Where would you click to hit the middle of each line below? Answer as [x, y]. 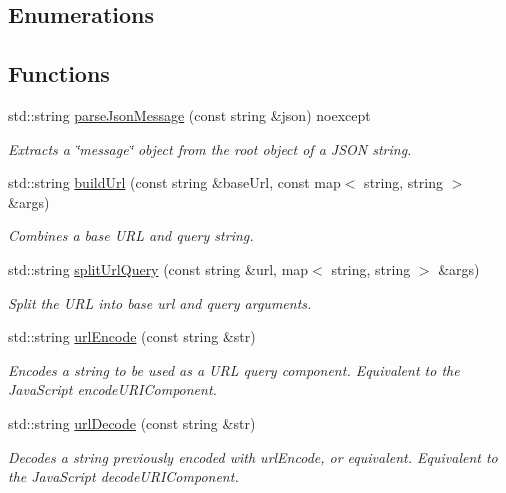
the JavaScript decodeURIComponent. [123, 476]
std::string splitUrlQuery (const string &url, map [158, 268]
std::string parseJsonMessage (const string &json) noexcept [189, 114]
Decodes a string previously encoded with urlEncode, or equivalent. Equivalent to [253, 456]
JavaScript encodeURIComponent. [112, 389]
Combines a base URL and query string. [131, 235]
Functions [59, 73]
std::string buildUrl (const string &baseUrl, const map [174, 182]
